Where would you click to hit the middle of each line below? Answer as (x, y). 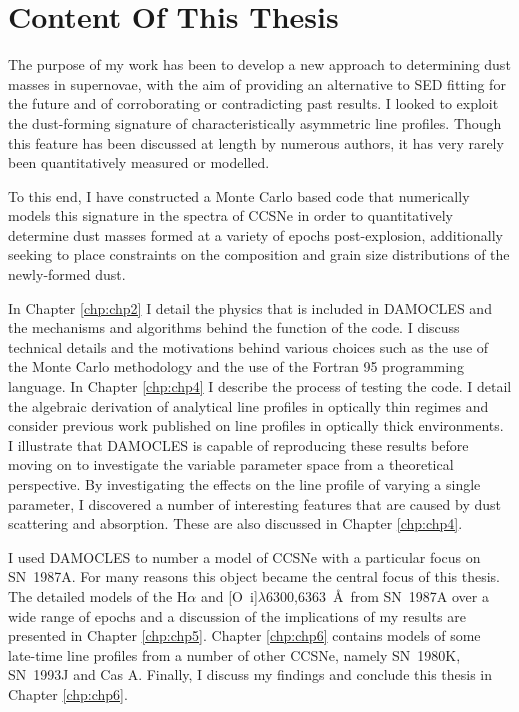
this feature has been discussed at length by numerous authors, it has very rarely (256, 142)
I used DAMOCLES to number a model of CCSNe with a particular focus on (244, 556)
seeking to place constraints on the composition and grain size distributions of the (259, 254)
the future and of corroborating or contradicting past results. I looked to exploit (253, 103)
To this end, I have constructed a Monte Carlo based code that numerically (239, 195)
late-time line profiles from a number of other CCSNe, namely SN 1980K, (234, 654)
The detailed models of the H (98, 595)
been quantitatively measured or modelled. (139, 162)
